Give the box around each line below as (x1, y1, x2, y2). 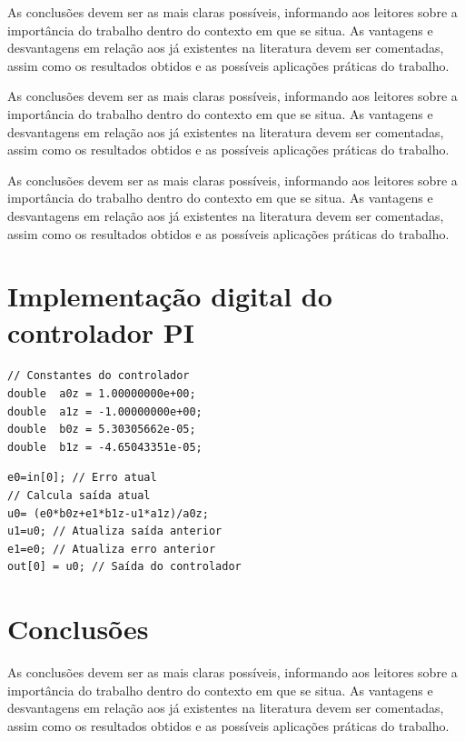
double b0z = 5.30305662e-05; (7, 423, 196, 436)
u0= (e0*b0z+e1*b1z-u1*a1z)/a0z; (7, 506, 209, 520)
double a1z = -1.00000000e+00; (7, 405, 203, 418)
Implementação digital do (7, 277, 332, 315)
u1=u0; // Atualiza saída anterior (7, 525, 223, 538)
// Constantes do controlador (7, 369, 190, 383)
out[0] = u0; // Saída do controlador (7, 560, 242, 574)
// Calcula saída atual (7, 489, 151, 502)
